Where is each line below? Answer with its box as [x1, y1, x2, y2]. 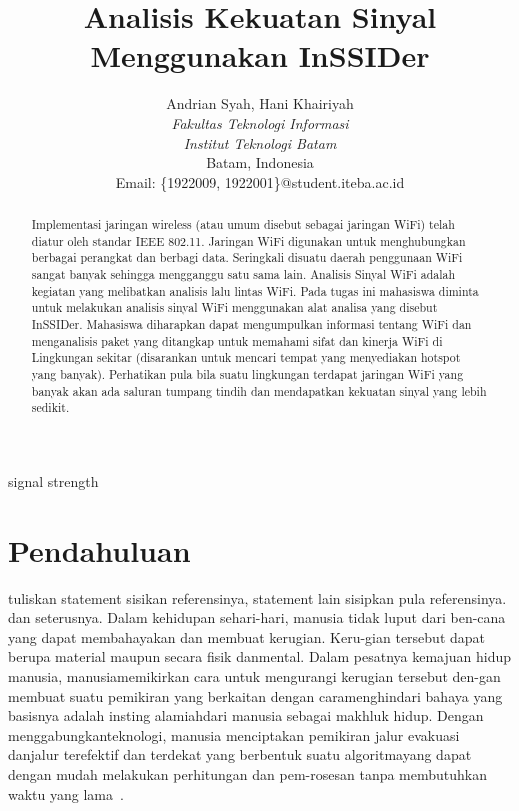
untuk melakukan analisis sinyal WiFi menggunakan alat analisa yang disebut [31, 299, 438, 316]
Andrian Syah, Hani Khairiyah [166, 93, 354, 114]
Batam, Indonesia [206, 152, 314, 173]
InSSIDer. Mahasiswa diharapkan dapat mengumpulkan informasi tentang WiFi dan [31, 316, 472, 333]
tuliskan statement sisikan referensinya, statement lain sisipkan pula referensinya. [8, 587, 507, 608]
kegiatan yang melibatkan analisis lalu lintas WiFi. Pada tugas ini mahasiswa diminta [31, 282, 479, 299]
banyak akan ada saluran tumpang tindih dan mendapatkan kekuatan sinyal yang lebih [31, 382, 487, 399]
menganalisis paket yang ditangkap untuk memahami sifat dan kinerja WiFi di [31, 332, 443, 349]
